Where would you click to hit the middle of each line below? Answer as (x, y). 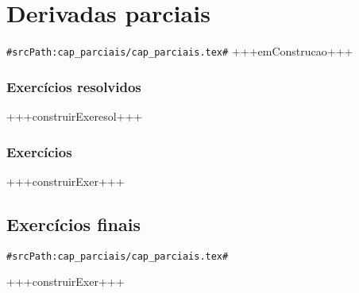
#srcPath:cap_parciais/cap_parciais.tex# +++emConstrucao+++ (180, 51)
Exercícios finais (73, 224)
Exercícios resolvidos (74, 86)
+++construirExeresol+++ (75, 116)
